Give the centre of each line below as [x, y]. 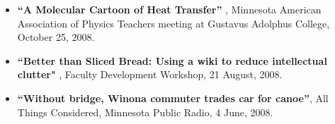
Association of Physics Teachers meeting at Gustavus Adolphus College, [174, 23]
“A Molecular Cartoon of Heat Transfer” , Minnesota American [169, 9]
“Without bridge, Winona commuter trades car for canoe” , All [173, 98]
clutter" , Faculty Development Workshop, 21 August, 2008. [150, 74]
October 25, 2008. [56, 37]
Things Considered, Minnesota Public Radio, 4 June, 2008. [145, 112]
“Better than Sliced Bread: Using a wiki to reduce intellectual [172, 60]
